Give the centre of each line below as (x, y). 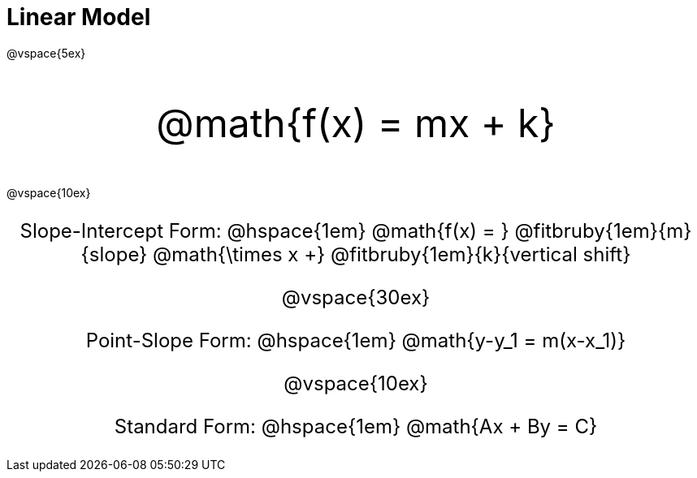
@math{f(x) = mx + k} (356, 123)
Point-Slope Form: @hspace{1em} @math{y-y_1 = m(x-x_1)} (356, 340)
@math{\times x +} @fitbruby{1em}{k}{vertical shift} (392, 254)
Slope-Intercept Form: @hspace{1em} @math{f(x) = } (264, 230)
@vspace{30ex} (356, 297)
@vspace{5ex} (46, 53)
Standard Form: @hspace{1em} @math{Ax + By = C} (356, 426)
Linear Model (79, 17)
